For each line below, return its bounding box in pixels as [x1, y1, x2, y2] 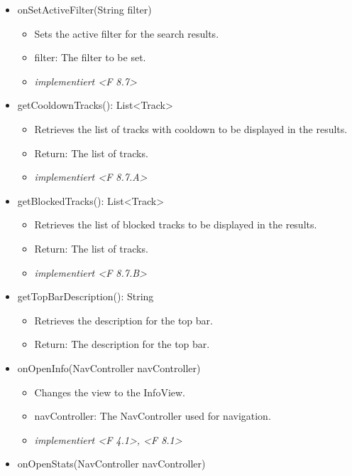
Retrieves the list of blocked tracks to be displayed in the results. [34, 217, 317, 232]
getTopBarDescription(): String [17, 289, 154, 304]
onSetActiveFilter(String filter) [17, 2, 152, 16]
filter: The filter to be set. [34, 50, 146, 65]
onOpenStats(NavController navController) [17, 456, 206, 471]
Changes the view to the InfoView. [34, 384, 185, 399]
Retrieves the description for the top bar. [34, 312, 213, 327]
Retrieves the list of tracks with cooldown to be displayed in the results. [34, 121, 348, 136]
